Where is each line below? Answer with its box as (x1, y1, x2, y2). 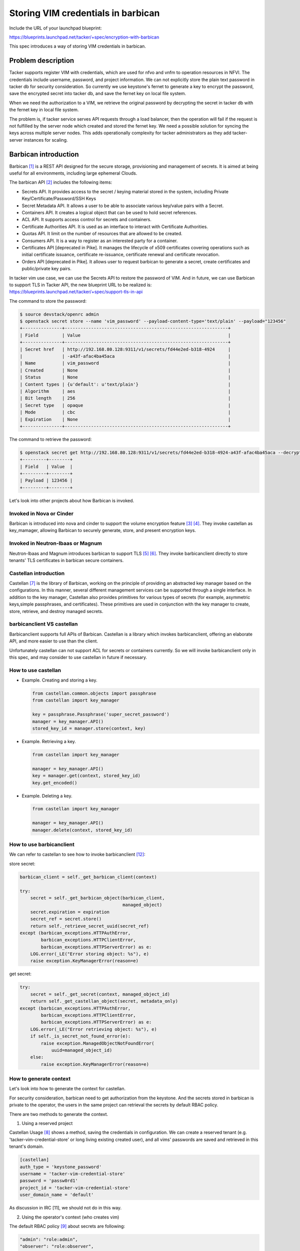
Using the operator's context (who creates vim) (21, 1214, 119, 1220)
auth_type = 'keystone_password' (19, 1164, 102, 1169)
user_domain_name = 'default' (19, 1192, 94, 1198)
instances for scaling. (23, 137, 68, 143)
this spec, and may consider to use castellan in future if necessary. (9, 654, 147, 660)
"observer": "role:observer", (19, 1243, 94, 1249)
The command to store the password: (9, 298, 87, 304)
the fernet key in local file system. (9, 107, 79, 113)
